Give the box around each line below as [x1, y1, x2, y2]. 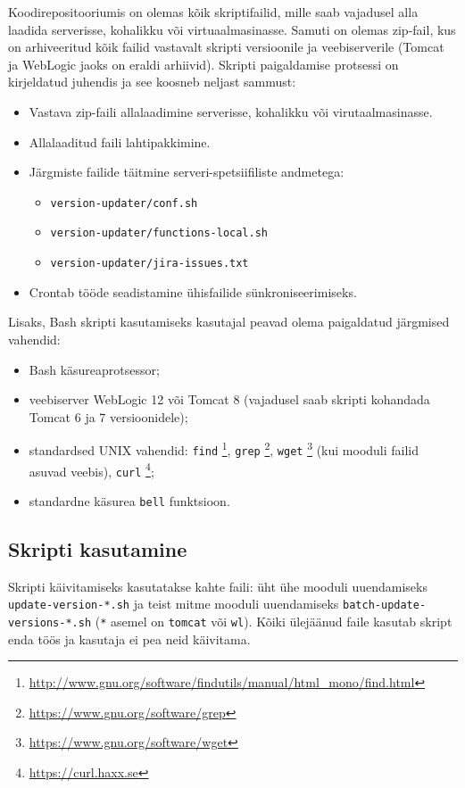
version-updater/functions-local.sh [50, 227, 268, 240]
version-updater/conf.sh [50, 196, 198, 210]
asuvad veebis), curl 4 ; [29, 459, 154, 480]
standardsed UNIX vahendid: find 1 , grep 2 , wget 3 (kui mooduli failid [29, 438, 419, 459]
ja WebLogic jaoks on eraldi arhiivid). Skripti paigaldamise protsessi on [8, 54, 399, 73]
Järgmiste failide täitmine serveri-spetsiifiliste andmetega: [29, 162, 345, 181]
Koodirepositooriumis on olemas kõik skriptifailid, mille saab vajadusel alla [8, 3, 419, 21]
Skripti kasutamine [8, 535, 187, 562]
